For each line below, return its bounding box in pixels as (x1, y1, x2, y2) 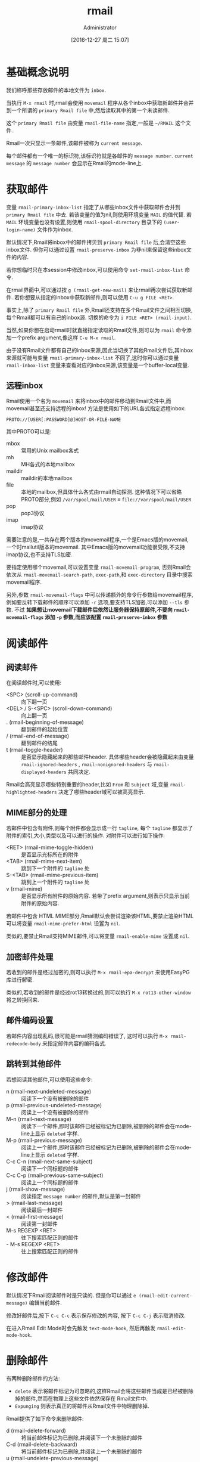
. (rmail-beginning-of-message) (6, 718, 85, 726)
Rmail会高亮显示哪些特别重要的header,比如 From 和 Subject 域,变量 (6, 781, 169, 788)
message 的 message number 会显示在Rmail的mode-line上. (6, 159, 143, 166)
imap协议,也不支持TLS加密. (6, 551, 73, 558)
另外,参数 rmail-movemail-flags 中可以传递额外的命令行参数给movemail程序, (6, 591, 193, 599)
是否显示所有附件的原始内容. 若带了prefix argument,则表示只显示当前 (21, 893, 190, 900)
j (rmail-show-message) (6, 1185, 65, 1192)
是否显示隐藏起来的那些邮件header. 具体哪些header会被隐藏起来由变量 (21, 753, 194, 761)
